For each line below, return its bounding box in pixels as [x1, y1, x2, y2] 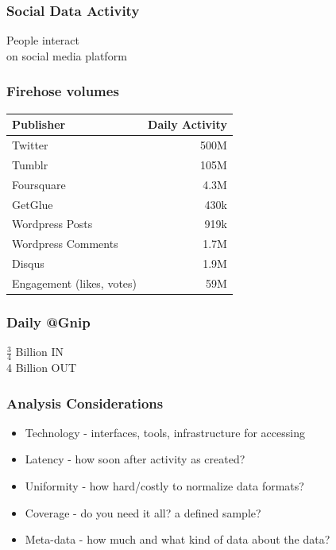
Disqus [12, 255, 44, 272]
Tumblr [12, 156, 48, 172]
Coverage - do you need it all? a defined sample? [25, 504, 261, 521]
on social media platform [6, 47, 127, 64]
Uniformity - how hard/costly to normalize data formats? [25, 478, 304, 494]
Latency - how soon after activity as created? [25, 451, 245, 467]
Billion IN [15, 343, 64, 360]
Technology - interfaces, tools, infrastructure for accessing [25, 424, 305, 440]
